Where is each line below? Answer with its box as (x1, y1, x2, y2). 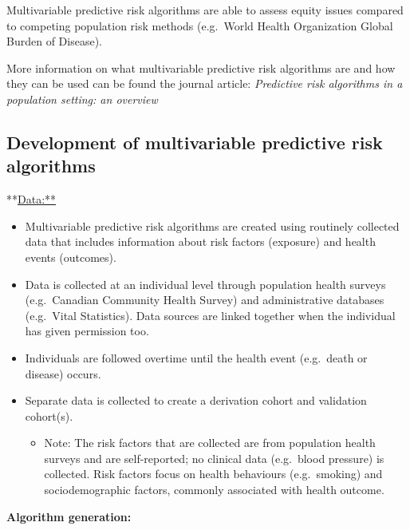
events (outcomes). (25, 248, 116, 265)
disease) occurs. (25, 365, 101, 382)
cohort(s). (25, 407, 73, 424)
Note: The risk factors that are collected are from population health (44, 434, 376, 451)
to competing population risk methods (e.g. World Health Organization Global (6, 17, 393, 34)
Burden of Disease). (6, 33, 102, 49)
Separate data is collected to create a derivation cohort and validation (25, 392, 367, 409)
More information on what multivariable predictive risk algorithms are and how (6, 59, 396, 76)
